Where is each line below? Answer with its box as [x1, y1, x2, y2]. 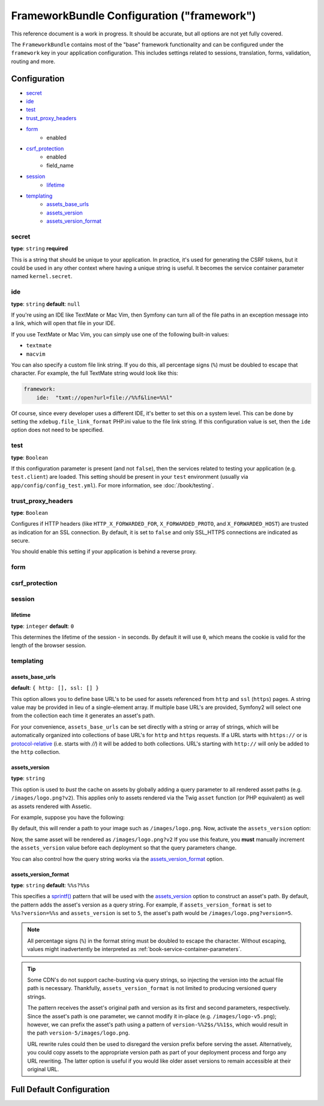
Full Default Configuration [11, 1084, 110, 1095]
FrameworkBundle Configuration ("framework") [11, 9, 256, 22]
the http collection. [11, 748, 61, 755]
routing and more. [11, 58, 56, 65]
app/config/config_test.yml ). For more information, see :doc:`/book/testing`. [11, 481, 214, 489]
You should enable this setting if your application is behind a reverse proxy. [11, 548, 197, 555]
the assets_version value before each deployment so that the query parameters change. [11, 844, 237, 851]
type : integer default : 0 [11, 622, 74, 630]
